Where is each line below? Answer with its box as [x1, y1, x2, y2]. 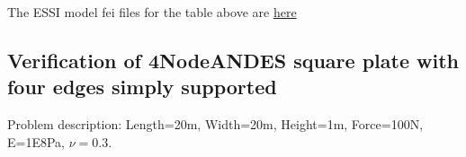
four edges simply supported [7, 73, 277, 100]
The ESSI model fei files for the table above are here [7, 3, 297, 21]
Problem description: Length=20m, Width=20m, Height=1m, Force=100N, [7, 115, 424, 134]
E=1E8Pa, [7, 132, 65, 151]
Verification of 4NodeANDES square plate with [7, 46, 459, 74]
